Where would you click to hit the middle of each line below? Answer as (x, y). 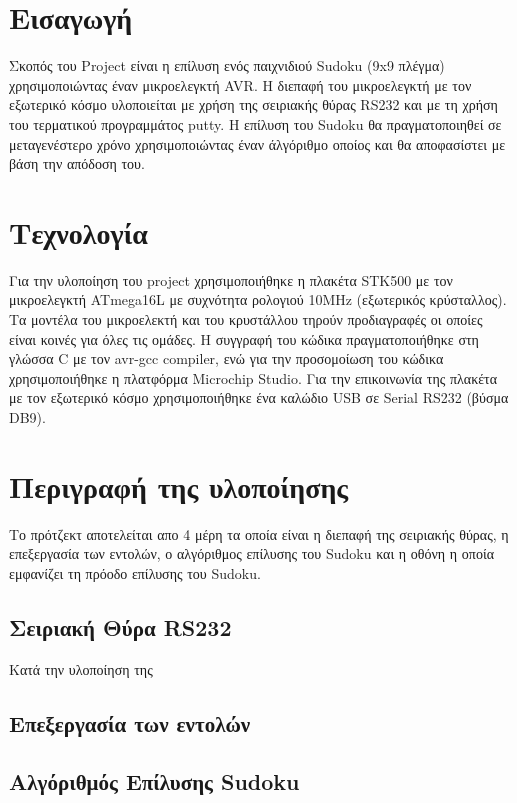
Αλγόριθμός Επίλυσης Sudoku (154, 781)
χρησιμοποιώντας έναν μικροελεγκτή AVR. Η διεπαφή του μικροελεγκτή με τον (240, 84)
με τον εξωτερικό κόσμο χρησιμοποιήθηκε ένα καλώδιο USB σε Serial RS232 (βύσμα (259, 397)
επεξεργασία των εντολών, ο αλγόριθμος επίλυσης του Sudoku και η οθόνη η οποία (251, 553)
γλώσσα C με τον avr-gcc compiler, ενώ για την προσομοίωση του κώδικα (226, 358)
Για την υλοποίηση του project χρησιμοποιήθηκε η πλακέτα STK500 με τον (231, 279)
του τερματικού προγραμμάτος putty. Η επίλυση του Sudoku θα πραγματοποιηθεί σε (255, 123)
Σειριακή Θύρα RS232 (120, 626)
